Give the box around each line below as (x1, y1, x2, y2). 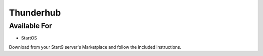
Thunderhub (9, 7, 61, 18)
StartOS (21, 35, 38, 41)
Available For (9, 21, 52, 30)
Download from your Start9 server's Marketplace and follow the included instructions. (9, 44, 182, 50)
